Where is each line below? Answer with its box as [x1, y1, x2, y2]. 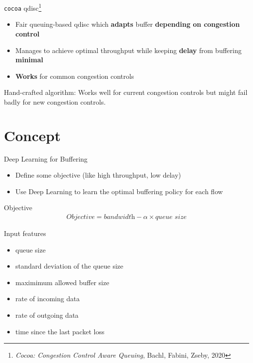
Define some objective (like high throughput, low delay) [15, 170, 181, 180]
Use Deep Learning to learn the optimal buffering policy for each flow [15, 186, 223, 196]
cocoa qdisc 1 [4, 1, 42, 13]
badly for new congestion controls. [4, 96, 106, 107]
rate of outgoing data [15, 309, 79, 320]
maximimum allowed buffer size [15, 277, 109, 287]
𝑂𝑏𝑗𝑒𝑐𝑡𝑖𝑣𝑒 [66, 213, 95, 220]
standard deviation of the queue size [15, 261, 124, 271]
